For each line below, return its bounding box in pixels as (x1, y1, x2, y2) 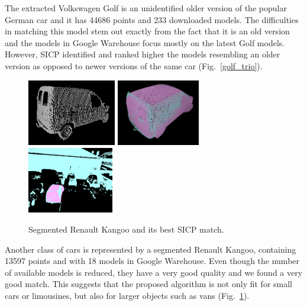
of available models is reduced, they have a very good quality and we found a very (5, 266, 303, 278)
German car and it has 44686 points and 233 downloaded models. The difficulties (5, 13, 299, 25)
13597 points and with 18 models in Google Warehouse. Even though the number (5, 255, 300, 267)
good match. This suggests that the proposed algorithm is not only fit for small (5, 278, 292, 290)
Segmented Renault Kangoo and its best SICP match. (28, 223, 224, 235)
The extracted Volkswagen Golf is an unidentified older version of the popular (5, 2, 287, 14)
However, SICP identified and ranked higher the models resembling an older (5, 48, 280, 60)
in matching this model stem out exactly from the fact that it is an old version (5, 25, 290, 37)
